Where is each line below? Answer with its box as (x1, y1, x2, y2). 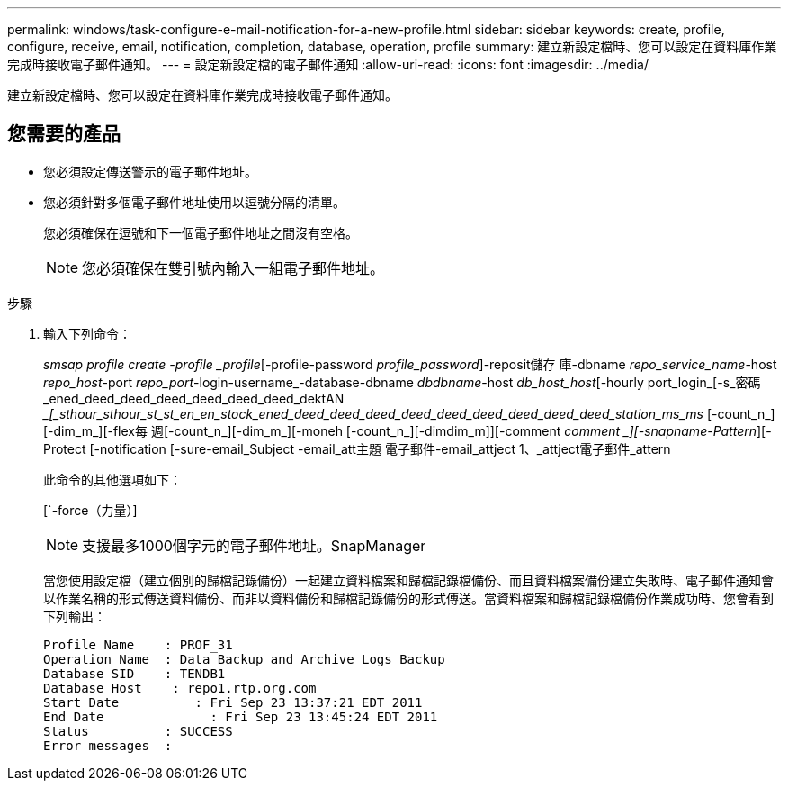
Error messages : (43, 738, 173, 753)
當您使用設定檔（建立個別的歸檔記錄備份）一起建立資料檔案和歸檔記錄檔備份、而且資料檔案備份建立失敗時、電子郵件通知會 (43, 572, 774, 588)
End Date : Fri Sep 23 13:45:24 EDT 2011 (43, 709, 438, 724)
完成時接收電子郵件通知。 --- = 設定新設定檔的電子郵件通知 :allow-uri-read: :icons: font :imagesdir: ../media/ (7, 57, 649, 72)
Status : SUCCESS (43, 723, 233, 738)
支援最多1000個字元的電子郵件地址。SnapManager (82, 536, 426, 555)
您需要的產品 (7, 122, 121, 146)
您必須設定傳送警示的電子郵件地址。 (43, 163, 257, 179)
